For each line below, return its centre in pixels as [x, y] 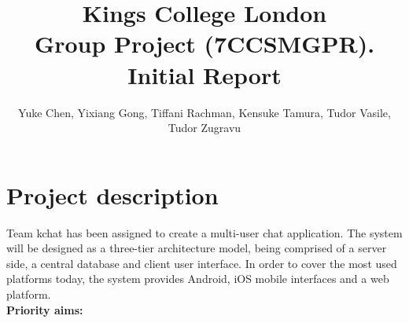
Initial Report [204, 74]
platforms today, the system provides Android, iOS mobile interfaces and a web [198, 279]
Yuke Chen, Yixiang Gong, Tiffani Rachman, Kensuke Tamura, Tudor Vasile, [204, 112]
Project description [112, 195]
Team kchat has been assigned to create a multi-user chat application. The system [204, 232]
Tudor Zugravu [204, 128]
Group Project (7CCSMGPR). [204, 44]
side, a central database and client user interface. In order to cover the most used [202, 263]
